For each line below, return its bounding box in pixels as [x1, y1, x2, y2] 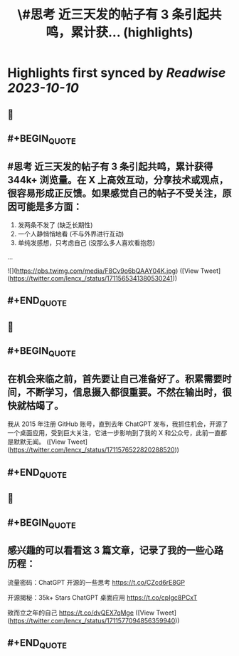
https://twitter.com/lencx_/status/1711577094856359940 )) [9, 616, 180, 625]
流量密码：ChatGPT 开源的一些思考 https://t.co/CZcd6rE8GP [7, 578, 186, 586]
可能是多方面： [16, 200, 83, 212]
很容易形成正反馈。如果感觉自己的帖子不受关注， [7, 187, 223, 199]
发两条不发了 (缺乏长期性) [17, 220, 93, 229]
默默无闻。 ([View [13, 437, 66, 446]
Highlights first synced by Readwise [7, 65, 226, 81]
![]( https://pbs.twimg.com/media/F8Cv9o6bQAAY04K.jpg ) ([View [7, 266, 199, 275]
